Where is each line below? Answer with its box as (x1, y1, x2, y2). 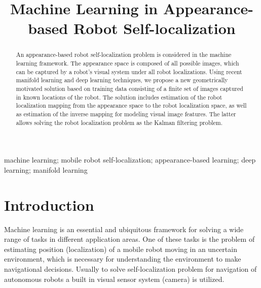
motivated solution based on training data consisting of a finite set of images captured (16, 84, 243, 92)
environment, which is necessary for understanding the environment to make (4, 253, 241, 264)
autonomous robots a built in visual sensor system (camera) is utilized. (4, 273, 225, 284)
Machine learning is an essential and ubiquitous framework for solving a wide (4, 223, 244, 234)
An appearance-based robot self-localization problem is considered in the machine (16, 50, 232, 59)
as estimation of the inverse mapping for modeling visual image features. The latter (16, 109, 236, 118)
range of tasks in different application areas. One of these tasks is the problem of (4, 234, 255, 244)
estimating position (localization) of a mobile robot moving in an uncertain (4, 243, 237, 254)
